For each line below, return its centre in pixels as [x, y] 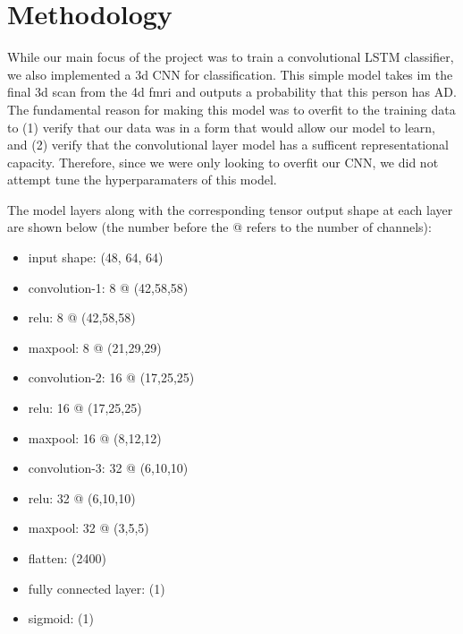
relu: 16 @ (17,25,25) [85, 408]
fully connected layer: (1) [97, 588]
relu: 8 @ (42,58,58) [82, 317]
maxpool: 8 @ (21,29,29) [95, 347]
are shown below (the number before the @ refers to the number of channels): [219, 227]
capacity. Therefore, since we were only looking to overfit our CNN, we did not [223, 162]
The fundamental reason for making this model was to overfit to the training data [231, 109]
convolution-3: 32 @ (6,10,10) [108, 468]
